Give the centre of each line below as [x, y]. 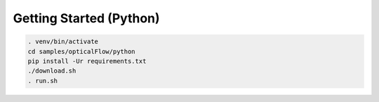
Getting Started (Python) [87, 18]
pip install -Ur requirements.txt [87, 61]
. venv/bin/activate [63, 42]
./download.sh [52, 71]
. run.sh [43, 81]
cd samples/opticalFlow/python [82, 51]
